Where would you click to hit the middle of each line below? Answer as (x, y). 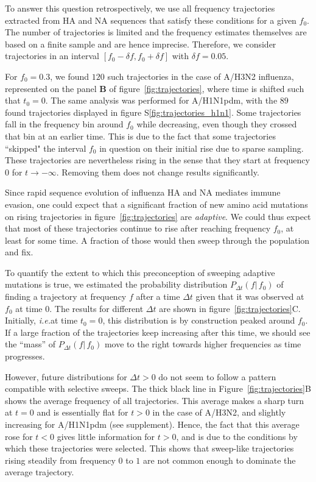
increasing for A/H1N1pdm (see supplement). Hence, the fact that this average (152, 424)
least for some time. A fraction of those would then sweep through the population (157, 240)
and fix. (19, 252)
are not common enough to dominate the (219, 460)
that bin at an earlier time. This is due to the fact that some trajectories (140, 136)
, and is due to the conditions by (237, 436)
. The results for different (97, 308)
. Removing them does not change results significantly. (158, 172)
